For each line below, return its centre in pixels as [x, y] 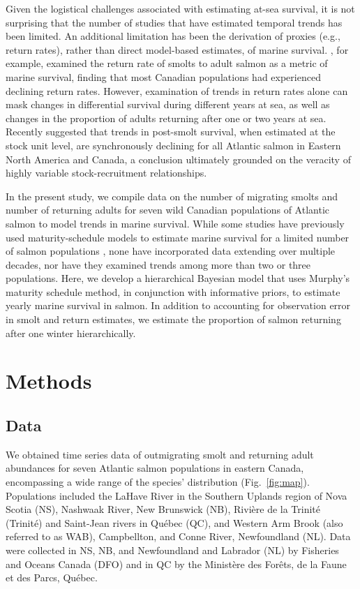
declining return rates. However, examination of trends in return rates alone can [177, 90]
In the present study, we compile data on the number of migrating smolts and [172, 196]
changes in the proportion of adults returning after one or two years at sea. [166, 118]
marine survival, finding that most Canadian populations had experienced [163, 76]
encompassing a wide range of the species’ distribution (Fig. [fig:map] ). [158, 482]
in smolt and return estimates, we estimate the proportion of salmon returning [173, 319]
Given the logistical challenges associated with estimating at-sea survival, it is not [180, 8]
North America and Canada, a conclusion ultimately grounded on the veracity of [178, 159]
